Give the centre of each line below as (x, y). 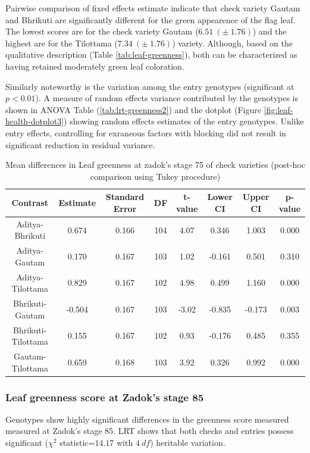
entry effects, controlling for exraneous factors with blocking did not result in (146, 132)
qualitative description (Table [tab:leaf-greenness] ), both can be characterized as (151, 54)
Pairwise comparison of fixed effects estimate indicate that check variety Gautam (153, 8)
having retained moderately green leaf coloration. (95, 66)
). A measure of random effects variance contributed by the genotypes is (167, 98)
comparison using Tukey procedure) (155, 176)
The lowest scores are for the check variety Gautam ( (102, 31)
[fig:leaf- (278, 109)
